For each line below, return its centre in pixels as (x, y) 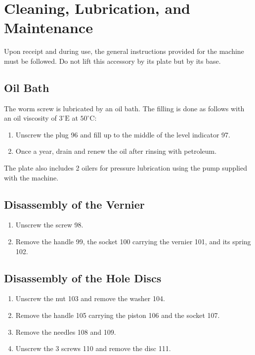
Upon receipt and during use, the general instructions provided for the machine (124, 51)
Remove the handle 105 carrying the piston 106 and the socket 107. (118, 315)
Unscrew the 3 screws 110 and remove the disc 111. (93, 348)
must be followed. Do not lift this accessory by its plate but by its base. (112, 61)
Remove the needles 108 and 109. (66, 332)
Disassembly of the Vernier (74, 204)
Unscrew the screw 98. (49, 225)
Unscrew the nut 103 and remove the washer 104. (90, 298)
